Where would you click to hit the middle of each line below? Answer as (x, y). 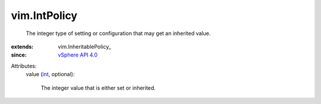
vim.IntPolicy (44, 15)
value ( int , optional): (50, 74)
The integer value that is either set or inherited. (98, 88)
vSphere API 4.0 (78, 55)
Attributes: (24, 66)
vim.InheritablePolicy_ (84, 46)
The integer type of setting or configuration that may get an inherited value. (118, 33)
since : (19, 55)
